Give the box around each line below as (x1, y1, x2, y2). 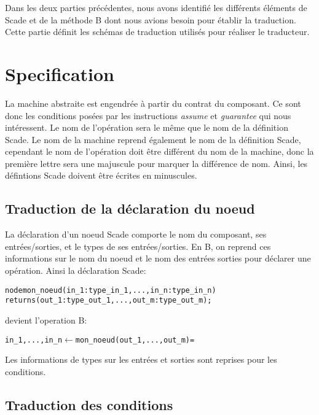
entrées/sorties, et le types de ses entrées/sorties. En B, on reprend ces (5, 239, 271, 252)
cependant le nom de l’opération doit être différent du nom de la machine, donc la (5, 145, 314, 158)
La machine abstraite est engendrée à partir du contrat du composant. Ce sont (5, 96, 301, 109)
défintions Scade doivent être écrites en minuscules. (5, 169, 197, 182)
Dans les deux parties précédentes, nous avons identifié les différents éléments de (5, 1, 307, 14)
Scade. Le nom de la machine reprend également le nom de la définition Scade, (5, 133, 301, 145)
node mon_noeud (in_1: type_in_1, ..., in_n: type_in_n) (5, 285, 216, 295)
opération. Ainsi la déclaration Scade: (5, 264, 146, 277)
